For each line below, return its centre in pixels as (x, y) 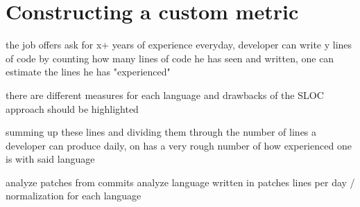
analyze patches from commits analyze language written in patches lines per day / (180, 182)
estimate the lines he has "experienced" (88, 72)
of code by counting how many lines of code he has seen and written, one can (170, 58)
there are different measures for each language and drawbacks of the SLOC (165, 94)
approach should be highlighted (72, 108)
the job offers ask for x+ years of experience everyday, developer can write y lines (179, 45)
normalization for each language (74, 196)
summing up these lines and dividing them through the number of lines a (161, 132)
